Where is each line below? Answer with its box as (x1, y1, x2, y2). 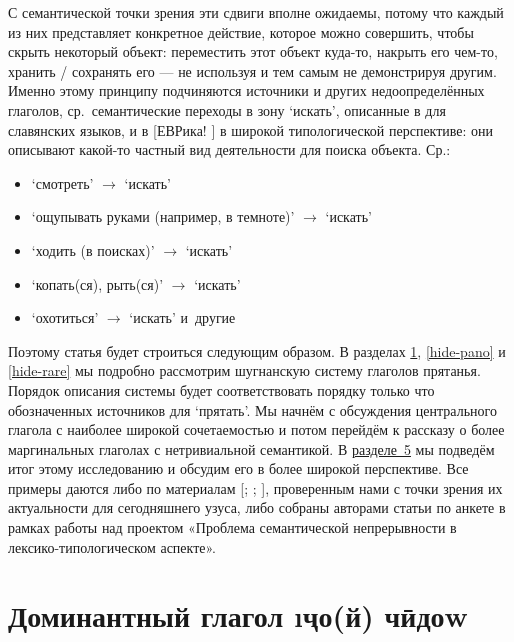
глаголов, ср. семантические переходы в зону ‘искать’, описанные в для (8, 99, 446, 120)
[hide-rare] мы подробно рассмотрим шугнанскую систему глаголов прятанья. (8, 360, 481, 381)
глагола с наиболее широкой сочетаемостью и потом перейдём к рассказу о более (8, 419, 505, 440)
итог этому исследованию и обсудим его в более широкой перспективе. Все (8, 458, 469, 479)
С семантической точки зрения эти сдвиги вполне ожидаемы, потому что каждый (8, 2, 504, 22)
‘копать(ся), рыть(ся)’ (31, 273, 164, 294)
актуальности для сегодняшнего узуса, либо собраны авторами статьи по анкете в (8, 497, 506, 518)
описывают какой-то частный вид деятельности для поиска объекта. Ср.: (8, 139, 451, 160)
